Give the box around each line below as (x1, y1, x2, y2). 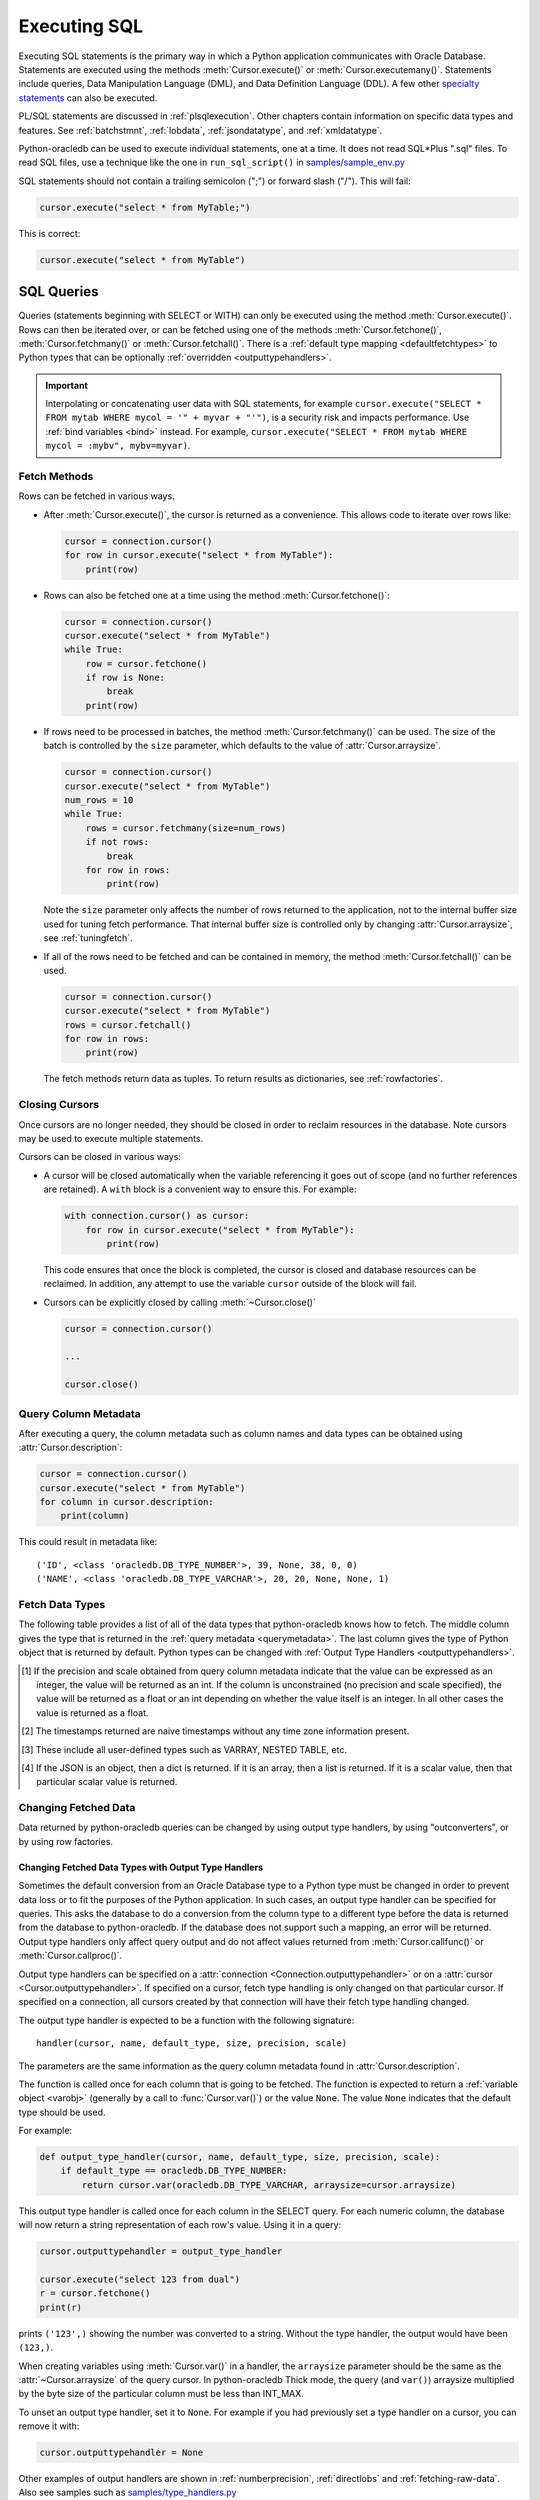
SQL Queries (18, 283, 99, 300)
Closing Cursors (18, 1098, 100, 1112)
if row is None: (85, 672, 165, 684)
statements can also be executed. (18, 91, 158, 104)
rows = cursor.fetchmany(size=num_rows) (85, 822, 287, 834)
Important (45, 379, 89, 391)
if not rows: (85, 836, 150, 848)
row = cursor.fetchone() (85, 658, 208, 669)
